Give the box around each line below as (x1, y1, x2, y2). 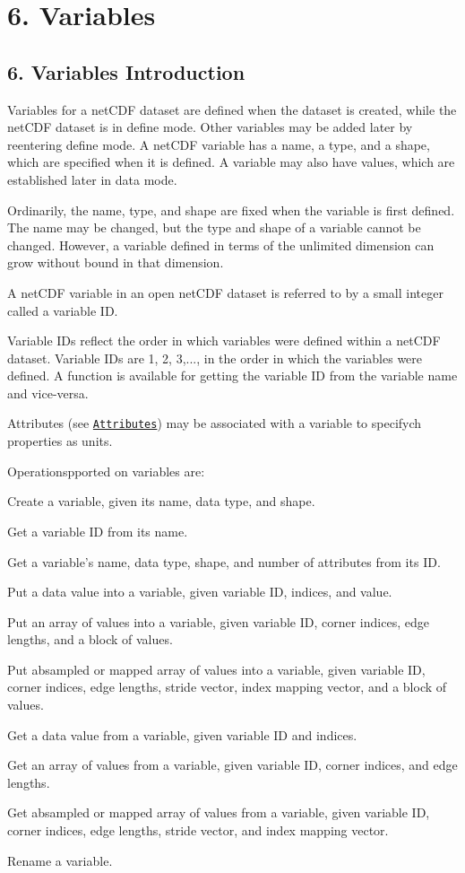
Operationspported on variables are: (7, 461, 205, 480)
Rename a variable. (7, 851, 113, 869)
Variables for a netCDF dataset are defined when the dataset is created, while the (7, 100, 457, 118)
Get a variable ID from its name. (7, 521, 188, 540)
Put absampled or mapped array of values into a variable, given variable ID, (7, 659, 426, 678)
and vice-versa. (7, 383, 89, 402)
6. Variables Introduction (7, 57, 245, 85)
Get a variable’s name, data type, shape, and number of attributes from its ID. (7, 552, 441, 571)
